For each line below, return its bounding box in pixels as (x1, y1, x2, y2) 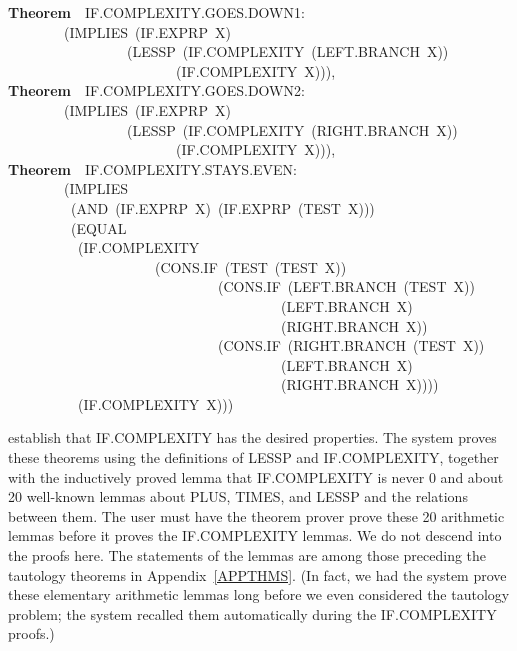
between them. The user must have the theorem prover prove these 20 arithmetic (8, 505, 505, 526)
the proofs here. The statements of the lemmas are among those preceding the (8, 545, 487, 566)
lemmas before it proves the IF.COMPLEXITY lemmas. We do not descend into (8, 525, 502, 546)
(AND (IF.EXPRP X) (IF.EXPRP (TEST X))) (70, 197, 375, 218)
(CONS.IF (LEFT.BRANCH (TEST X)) (217, 276, 475, 297)
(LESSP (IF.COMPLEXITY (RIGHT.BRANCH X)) (126, 119, 458, 140)
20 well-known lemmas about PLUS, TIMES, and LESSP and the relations (8, 486, 468, 507)
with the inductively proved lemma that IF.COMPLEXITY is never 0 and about (8, 466, 504, 487)
